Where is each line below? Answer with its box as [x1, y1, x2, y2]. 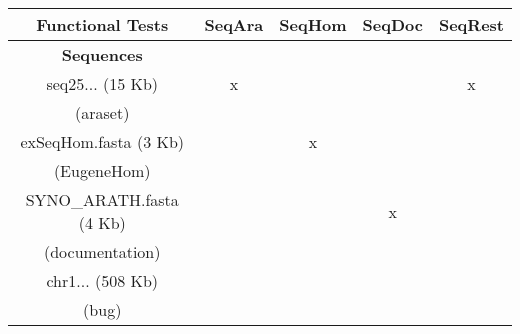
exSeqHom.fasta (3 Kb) [20, 130, 185, 153]
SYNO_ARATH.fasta [25, 188, 179, 211]
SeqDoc [362, 13, 423, 36]
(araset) [75, 101, 130, 124]
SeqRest [438, 13, 504, 36]
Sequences [61, 43, 143, 66]
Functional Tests [36, 13, 169, 36]
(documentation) [44, 240, 161, 263]
